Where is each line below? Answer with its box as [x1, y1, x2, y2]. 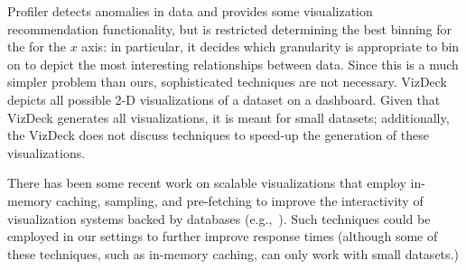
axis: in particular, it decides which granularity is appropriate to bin [81, 37, 460, 56]
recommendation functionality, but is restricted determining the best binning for [7, 19, 452, 38]
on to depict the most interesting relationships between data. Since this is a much [7, 54, 459, 73]
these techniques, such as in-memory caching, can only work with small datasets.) [7, 244, 459, 263]
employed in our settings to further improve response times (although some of [7, 227, 438, 246]
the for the [7, 37, 66, 56]
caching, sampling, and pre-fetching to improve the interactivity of [56, 191, 424, 209]
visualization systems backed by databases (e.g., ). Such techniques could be [7, 209, 431, 228]
